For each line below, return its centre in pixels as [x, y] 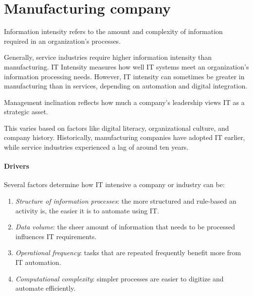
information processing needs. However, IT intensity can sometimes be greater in [124, 76]
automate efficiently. [45, 288]
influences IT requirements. [56, 236]
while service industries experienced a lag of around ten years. [96, 147]
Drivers [17, 166]
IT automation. [38, 262]
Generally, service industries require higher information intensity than [108, 57]
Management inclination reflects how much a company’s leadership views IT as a [124, 102]
